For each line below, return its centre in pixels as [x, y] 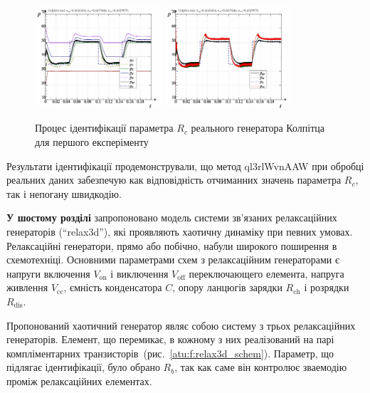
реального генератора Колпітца [258, 128]
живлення [27, 287]
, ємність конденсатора [113, 287]
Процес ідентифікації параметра [104, 128]
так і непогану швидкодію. [64, 193]
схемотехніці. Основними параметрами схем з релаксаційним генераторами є [173, 260]
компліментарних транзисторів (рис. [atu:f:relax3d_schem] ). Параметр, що [170, 353]
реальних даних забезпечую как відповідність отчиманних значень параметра [174, 180]
